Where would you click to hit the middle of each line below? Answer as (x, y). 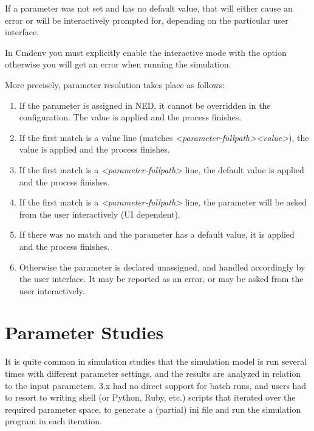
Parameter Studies (84, 332)
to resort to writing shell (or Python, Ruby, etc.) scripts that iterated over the (150, 397)
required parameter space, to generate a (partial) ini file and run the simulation (153, 409)
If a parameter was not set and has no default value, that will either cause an (149, 8)
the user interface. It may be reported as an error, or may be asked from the (161, 279)
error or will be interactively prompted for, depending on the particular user (147, 20)
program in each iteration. (53, 421)
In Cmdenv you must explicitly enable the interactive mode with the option (146, 52)
